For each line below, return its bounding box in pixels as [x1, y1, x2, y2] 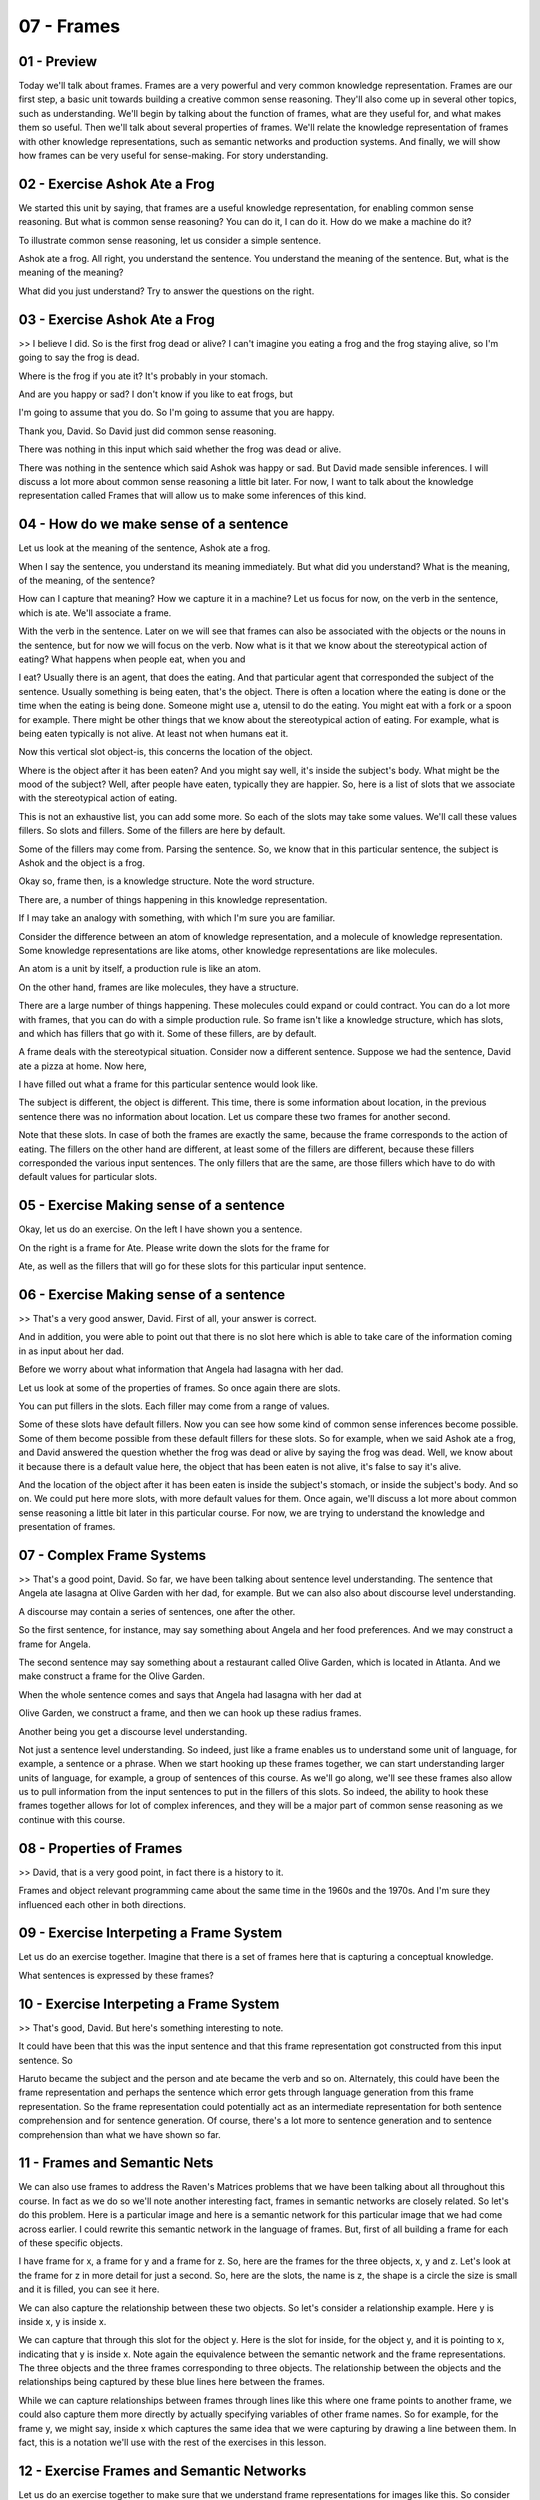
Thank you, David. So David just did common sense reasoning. [18, 425, 277, 437]
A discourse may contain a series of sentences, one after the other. [18, 1605, 296, 1617]
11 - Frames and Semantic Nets [18, 2155, 214, 2172]
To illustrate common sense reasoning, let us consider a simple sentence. [18, 234, 322, 246]
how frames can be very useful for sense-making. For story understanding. [18, 150, 329, 162]
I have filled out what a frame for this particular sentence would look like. [18, 1078, 319, 1090]
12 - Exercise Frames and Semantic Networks [18, 2462, 307, 2479]
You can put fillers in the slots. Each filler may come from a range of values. [18, 1400, 330, 1412]
